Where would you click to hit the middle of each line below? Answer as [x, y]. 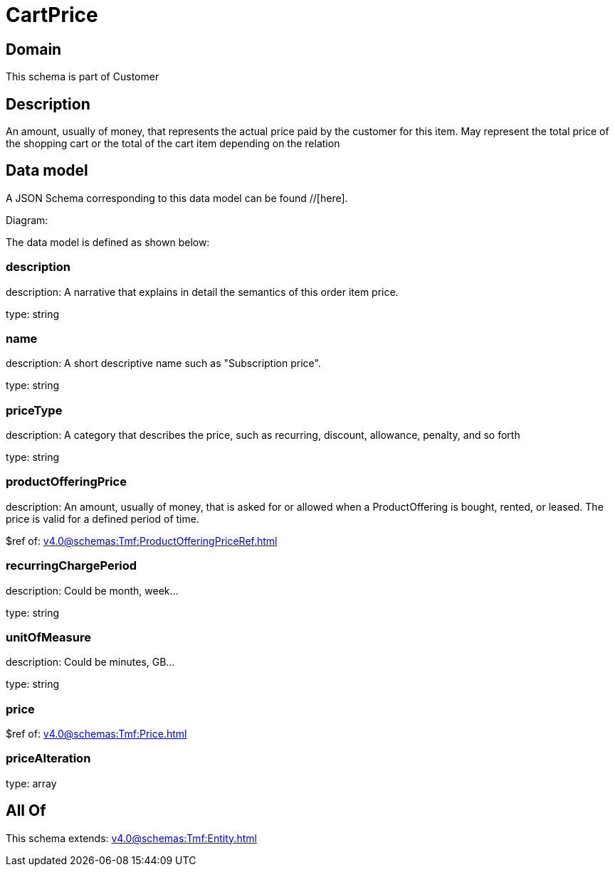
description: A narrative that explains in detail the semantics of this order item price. [202, 292]
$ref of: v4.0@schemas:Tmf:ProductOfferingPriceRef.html [142, 541]
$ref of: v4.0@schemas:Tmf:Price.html [96, 734]
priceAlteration [48, 759]
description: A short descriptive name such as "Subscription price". [163, 363]
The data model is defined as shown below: [108, 242]
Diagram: [27, 220]
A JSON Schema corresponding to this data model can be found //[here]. [177, 198]
